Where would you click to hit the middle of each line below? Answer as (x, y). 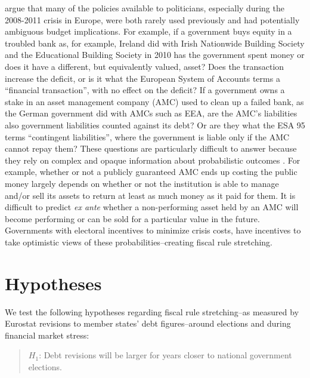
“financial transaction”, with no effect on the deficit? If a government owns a (145, 90)
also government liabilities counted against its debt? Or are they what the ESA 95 (155, 125)
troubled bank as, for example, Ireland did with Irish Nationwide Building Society (155, 43)
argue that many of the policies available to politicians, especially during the (145, 8)
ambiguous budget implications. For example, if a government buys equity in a (148, 31)
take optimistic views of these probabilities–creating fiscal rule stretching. (139, 242)
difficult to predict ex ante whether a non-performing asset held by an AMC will (152, 207)
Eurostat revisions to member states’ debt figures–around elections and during (148, 323)
